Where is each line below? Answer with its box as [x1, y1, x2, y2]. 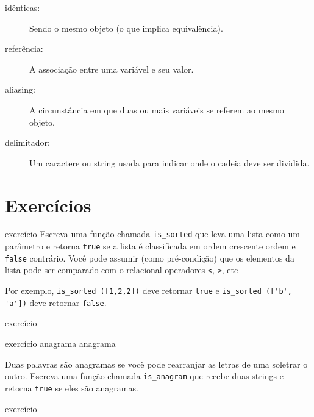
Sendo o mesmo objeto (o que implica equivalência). [29, 21, 223, 34]
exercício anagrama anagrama [5, 337, 116, 349]
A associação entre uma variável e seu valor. [29, 62, 194, 75]
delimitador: [5, 136, 50, 149]
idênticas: [5, 1, 40, 13]
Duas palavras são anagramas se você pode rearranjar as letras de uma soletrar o [5, 357, 308, 370]
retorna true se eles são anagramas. [5, 381, 138, 394]
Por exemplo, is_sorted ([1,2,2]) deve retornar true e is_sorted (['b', [5, 284, 292, 297]
